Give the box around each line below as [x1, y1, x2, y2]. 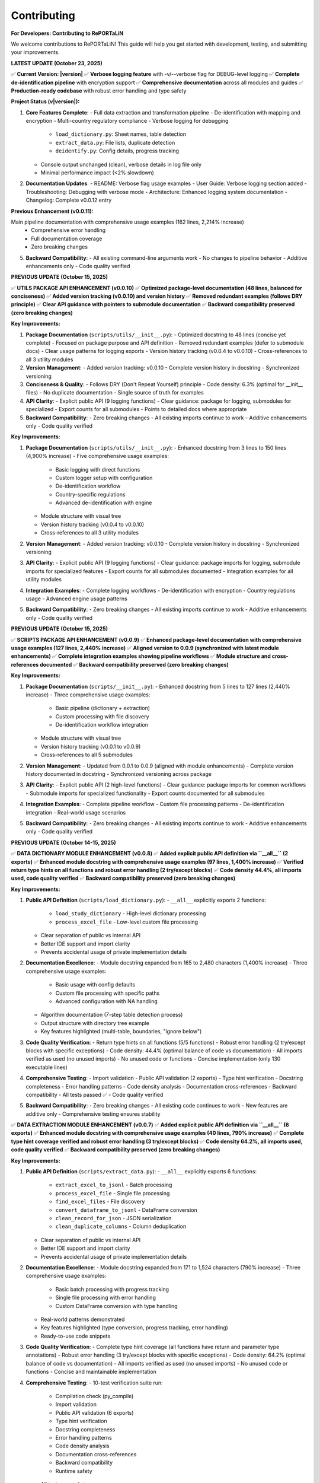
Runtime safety [55, 1467, 92, 1474]
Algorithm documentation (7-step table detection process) [40, 1011, 183, 1019]
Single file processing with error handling [55, 1294, 156, 1301]
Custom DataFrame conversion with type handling [55, 1302, 178, 1309]
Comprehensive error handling [31, 227, 106, 234]
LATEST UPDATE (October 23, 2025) [11, 59, 103, 66]
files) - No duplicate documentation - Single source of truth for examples [25, 389, 204, 396]
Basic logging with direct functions [55, 466, 140, 473]
